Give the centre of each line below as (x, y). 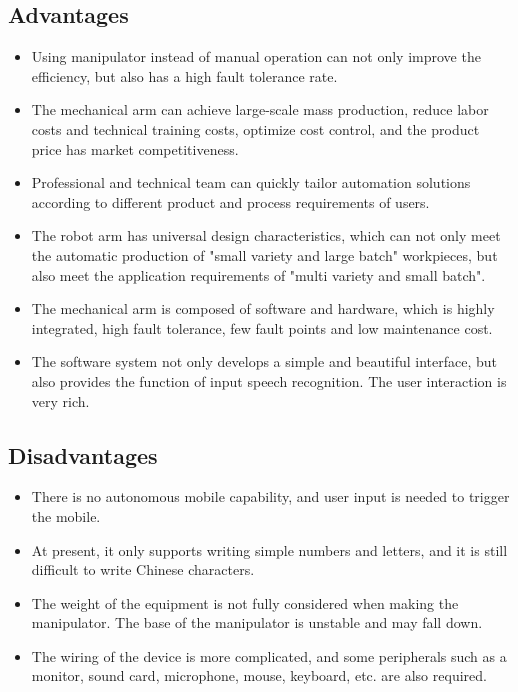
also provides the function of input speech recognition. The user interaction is (269, 380)
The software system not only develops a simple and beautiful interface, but (264, 361)
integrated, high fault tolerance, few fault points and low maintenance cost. (262, 327)
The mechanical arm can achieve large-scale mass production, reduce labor (260, 109)
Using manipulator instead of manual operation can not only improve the (256, 56)
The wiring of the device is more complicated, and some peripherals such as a (269, 655)
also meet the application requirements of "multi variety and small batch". (258, 274)
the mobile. (66, 515)
